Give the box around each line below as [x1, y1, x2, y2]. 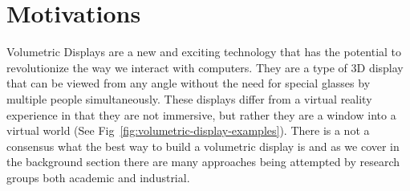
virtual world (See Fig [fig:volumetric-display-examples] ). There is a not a [6, 122, 370, 139]
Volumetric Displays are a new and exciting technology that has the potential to [6, 43, 402, 60]
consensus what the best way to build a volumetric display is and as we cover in [6, 137, 400, 154]
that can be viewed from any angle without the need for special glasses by [6, 75, 371, 91]
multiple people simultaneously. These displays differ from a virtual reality [6, 90, 372, 107]
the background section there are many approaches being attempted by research [6, 153, 400, 170]
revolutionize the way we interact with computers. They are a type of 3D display [6, 59, 404, 75]
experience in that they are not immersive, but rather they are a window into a [6, 106, 396, 123]
